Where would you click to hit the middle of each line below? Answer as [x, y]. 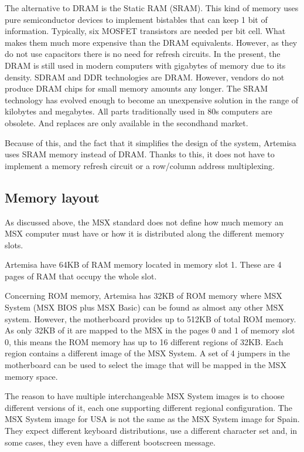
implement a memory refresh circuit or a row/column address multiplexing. [140, 165]
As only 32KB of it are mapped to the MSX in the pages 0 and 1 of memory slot [150, 330]
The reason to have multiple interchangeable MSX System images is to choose [145, 396]
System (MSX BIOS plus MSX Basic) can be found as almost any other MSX [144, 307]
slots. [14, 244]
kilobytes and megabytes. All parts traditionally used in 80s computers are [139, 111]
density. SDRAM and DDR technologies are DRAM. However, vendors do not [145, 77]
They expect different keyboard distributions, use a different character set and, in [151, 431]
